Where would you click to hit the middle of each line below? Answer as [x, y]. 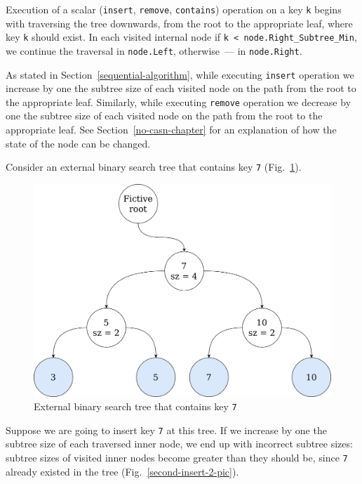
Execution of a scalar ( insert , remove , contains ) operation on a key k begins [174, 9]
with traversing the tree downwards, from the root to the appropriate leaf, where [179, 23]
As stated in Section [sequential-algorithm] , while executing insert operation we [180, 74]
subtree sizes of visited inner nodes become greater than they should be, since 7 [177, 458]
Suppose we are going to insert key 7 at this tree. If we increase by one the [166, 430]
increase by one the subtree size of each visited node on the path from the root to [181, 88]
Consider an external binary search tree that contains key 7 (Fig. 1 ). [154, 167]
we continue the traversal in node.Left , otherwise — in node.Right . [154, 50]
